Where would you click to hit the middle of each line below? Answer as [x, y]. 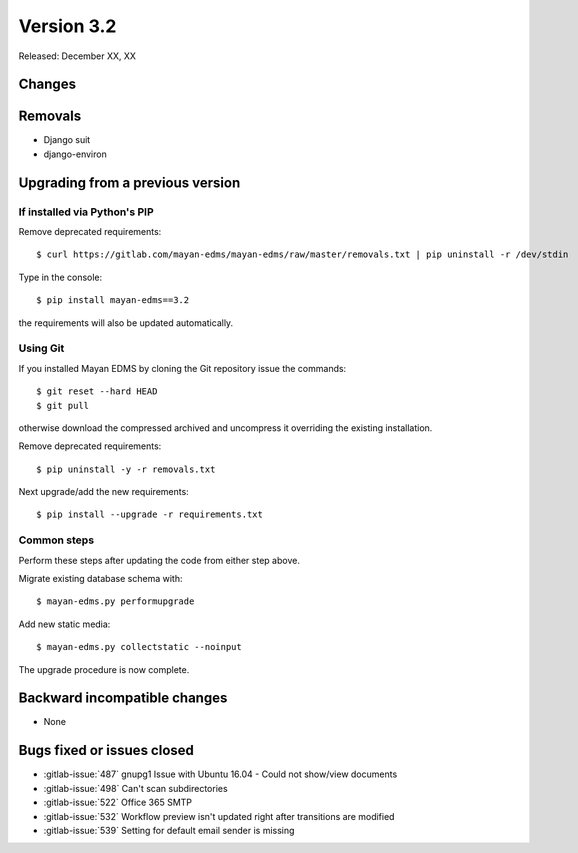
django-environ [75, 154]
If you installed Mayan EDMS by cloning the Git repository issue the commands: [182, 368]
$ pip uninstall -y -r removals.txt [126, 469]
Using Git [41, 348]
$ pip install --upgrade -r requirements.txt [150, 514]
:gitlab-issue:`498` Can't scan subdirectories [136, 788]
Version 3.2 [67, 26]
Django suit [67, 140]
